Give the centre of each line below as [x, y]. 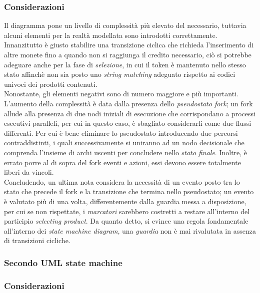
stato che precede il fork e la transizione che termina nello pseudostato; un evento [129, 191]
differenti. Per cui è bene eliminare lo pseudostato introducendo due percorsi [121, 133]
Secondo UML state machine [63, 262]
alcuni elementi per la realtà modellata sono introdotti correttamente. [111, 35]
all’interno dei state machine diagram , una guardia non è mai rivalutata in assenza [130, 230]
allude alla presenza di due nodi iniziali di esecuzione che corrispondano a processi [130, 113]
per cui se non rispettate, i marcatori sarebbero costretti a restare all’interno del [127, 211]
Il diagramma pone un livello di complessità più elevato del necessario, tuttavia [125, 25]
